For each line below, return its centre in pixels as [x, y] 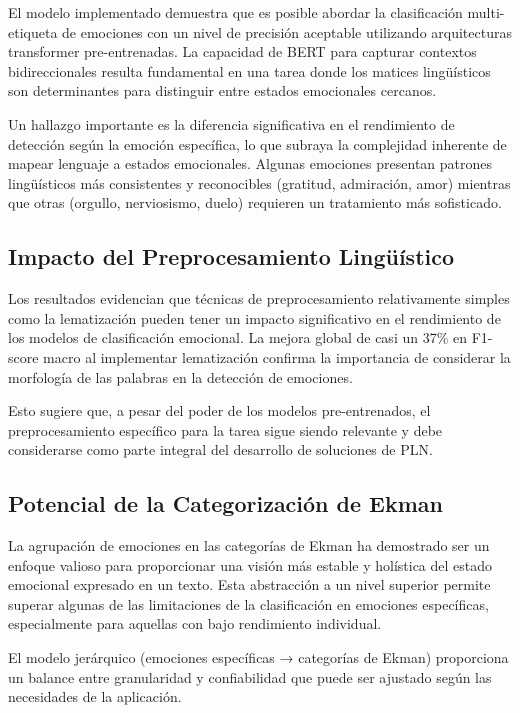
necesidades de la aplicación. [95, 696]
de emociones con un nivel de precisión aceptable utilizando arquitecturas [287, 31]
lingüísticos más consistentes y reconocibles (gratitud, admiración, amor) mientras [259, 182]
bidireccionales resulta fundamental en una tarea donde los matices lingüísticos [249, 70]
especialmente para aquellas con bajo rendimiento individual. [195, 623]
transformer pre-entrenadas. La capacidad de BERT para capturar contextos [242, 51]
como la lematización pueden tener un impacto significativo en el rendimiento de [254, 317]
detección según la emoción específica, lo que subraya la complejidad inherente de [257, 143]
